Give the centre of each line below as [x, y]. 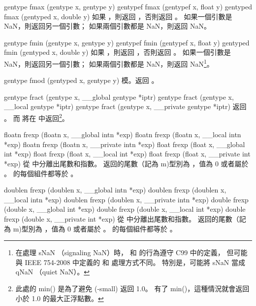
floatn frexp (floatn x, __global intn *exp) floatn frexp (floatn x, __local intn [123, 134]
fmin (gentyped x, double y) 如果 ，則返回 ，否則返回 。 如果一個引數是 [117, 52]
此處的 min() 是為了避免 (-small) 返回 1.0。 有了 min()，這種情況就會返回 [132, 288]
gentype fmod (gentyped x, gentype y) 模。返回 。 [81, 80]
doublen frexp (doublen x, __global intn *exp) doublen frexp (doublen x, [115, 190]
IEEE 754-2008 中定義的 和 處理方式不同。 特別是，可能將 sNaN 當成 [135, 262]
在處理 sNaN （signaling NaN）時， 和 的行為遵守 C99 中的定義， [120, 252]
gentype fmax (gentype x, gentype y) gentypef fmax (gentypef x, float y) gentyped [128, 6]
